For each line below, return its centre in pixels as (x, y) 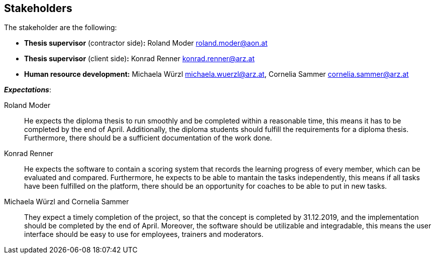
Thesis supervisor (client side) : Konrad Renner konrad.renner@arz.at (139, 59)
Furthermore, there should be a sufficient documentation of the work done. (148, 138)
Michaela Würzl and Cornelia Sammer (67, 202)
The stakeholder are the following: (61, 28)
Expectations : (28, 90)
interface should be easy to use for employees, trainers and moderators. (144, 234)
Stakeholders (38, 8)
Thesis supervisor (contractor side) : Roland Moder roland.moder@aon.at (146, 43)
